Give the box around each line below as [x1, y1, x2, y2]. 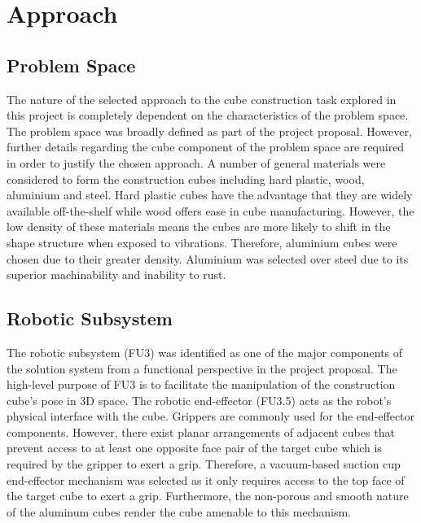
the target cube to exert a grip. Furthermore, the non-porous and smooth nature [7, 487, 409, 504]
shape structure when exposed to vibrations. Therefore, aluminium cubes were [7, 233, 397, 251]
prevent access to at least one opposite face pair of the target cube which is [7, 439, 382, 456]
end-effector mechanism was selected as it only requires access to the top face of [7, 471, 405, 488]
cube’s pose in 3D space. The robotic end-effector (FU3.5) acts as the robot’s [7, 391, 392, 408]
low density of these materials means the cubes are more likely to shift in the [7, 218, 391, 235]
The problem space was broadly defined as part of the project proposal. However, [7, 122, 412, 139]
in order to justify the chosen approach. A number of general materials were [7, 154, 386, 171]
